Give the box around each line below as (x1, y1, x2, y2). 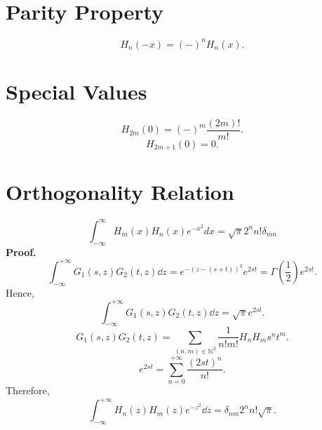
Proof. (6, 244, 36, 259)
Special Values (6, 76, 147, 105)
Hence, (6, 285, 34, 300)
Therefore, (6, 383, 50, 398)
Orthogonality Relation (6, 177, 234, 206)
